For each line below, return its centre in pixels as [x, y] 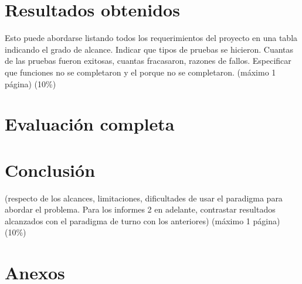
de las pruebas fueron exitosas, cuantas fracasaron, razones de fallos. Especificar [148, 61]
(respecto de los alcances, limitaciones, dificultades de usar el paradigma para [144, 198]
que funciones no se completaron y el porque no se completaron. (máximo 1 [140, 72]
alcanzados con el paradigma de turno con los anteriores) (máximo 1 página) [142, 220]
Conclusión [50, 170]
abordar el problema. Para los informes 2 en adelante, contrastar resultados [140, 209]
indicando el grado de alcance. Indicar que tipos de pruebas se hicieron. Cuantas [149, 49]
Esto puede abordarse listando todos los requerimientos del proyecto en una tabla [151, 38]
